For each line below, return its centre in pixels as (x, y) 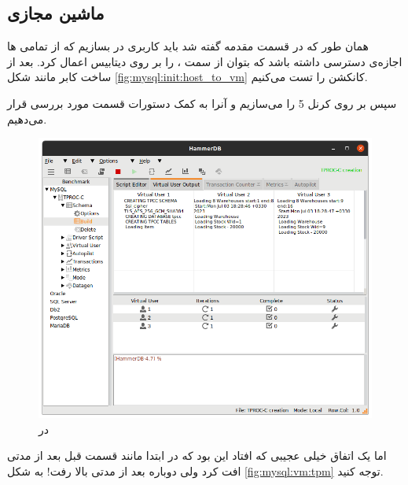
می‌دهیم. (27, 118)
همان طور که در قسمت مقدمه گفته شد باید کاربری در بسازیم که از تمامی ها (188, 46)
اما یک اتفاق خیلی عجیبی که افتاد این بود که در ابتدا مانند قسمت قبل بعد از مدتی (197, 455)
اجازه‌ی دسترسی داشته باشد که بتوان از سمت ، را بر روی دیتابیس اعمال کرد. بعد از (205, 61)
